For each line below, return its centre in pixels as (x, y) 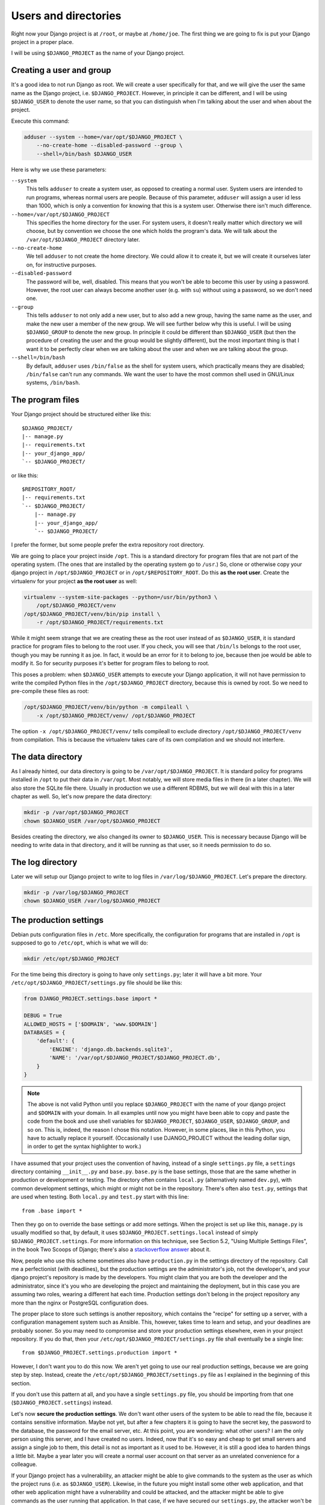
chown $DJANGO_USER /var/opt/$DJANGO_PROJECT (92, 821)
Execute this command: (40, 121)
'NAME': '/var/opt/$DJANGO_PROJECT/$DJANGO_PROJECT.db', (135, 1058)
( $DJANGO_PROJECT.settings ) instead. (62, 1403)
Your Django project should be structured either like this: (81, 414)
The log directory (44, 862)
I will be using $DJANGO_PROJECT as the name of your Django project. (98, 53)
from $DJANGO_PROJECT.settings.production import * (100, 1353)
